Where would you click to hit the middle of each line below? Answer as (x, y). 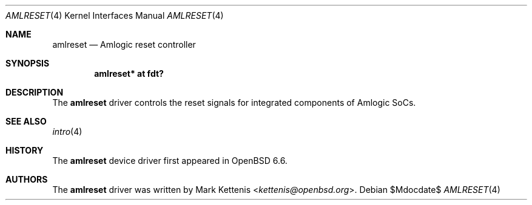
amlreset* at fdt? (129, 73)
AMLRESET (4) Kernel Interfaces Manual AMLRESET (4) (115, 15)
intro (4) (67, 132)
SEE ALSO (26, 121)
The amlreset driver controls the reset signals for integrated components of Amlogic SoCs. (234, 102)
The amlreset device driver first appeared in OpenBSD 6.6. (170, 161)
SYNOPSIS (28, 63)
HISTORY (25, 150)
